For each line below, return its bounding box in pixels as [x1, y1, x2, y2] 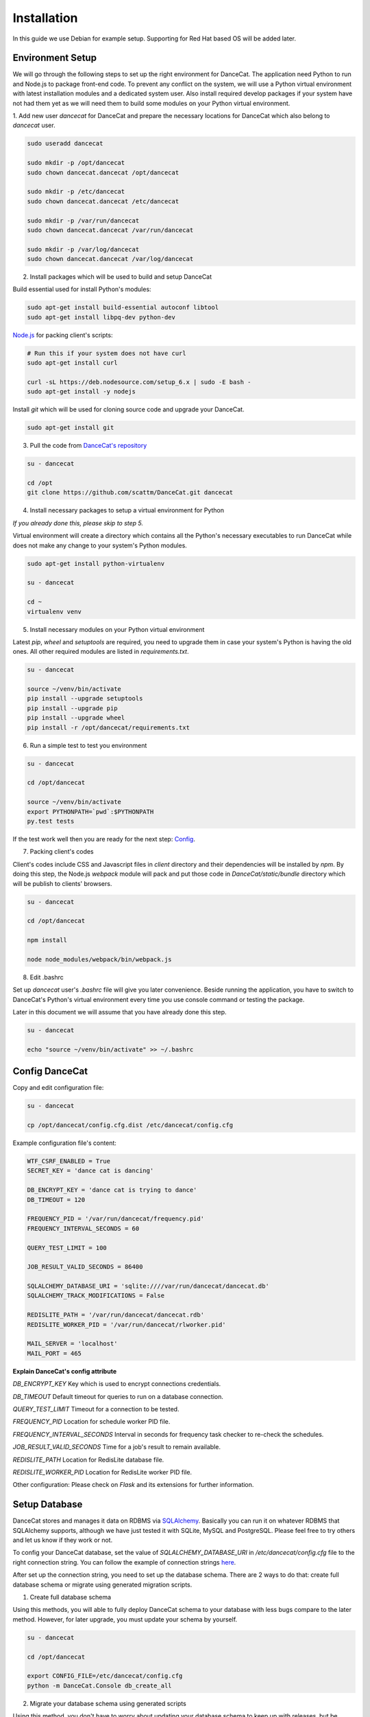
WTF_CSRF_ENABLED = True [27, 1157, 111, 1165]
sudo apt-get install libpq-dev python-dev [27, 313, 176, 321]
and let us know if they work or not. [12, 1536, 113, 1544]
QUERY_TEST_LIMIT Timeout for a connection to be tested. [12, 1405, 180, 1413]
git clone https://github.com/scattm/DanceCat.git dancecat [27, 488, 234, 497]
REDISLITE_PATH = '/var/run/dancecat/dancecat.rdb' [27, 1311, 205, 1319]
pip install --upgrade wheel [27, 714, 125, 722]
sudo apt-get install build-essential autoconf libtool [27, 304, 219, 312]
